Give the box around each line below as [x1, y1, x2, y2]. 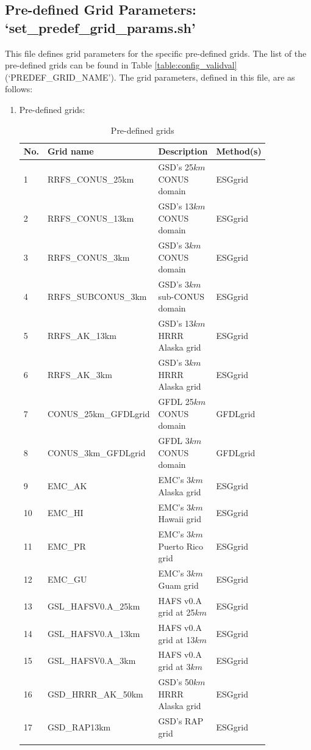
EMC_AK [47, 479, 87, 492]
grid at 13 [158, 633, 195, 646]
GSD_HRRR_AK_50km [47, 687, 143, 700]
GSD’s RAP [158, 714, 204, 727]
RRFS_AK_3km [47, 368, 112, 380]
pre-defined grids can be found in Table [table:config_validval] [5, 59, 237, 71]
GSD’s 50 [158, 675, 194, 688]
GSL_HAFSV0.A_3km [47, 654, 136, 667]
